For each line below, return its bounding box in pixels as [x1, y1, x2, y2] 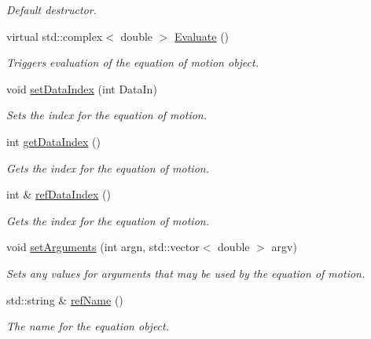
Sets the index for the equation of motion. [6, 107, 207, 123]
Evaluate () [174, 27, 230, 44]
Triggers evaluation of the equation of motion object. [6, 54, 259, 71]
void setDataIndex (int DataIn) [6, 80, 157, 97]
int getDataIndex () [6, 133, 101, 149]
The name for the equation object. [6, 318, 170, 334]
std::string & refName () [6, 291, 123, 308]
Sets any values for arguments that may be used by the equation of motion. [6, 264, 365, 281]
